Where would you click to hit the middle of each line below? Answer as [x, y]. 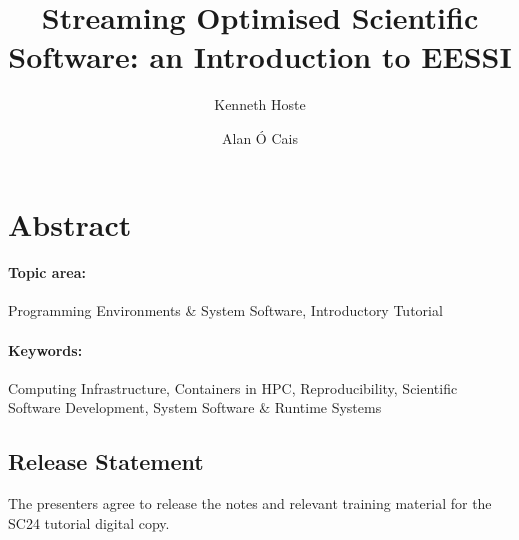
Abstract [70, 223]
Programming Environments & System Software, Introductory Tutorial [225, 310]
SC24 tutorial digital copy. [89, 522]
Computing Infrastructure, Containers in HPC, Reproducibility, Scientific [233, 387]
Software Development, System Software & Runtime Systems [195, 407]
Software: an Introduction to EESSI [260, 56]
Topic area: [47, 272]
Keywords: [45, 349]
